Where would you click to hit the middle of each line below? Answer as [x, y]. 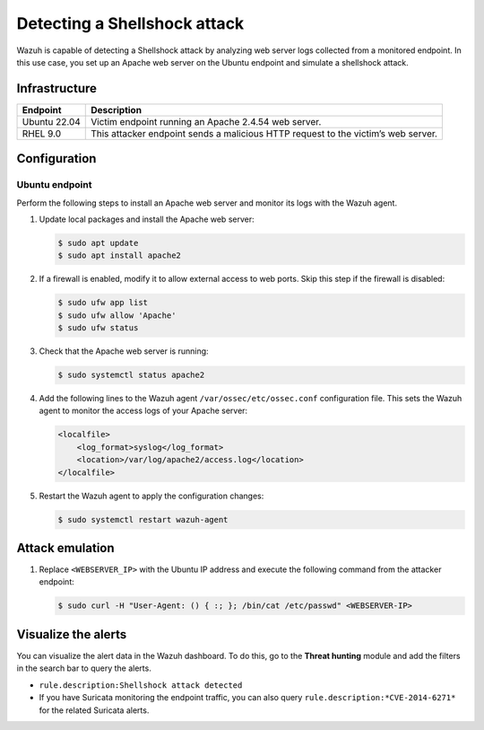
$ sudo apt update [98, 243]
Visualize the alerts [72, 634]
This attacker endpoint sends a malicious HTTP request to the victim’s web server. [264, 133]
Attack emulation [66, 548]
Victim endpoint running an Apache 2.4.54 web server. [206, 121]
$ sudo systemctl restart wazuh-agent [143, 519]
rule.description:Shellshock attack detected [141, 685]
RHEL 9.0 [42, 133]
